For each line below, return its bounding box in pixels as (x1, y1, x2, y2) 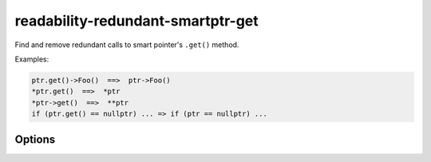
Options (14, 132, 56, 146)
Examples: (14, 54, 49, 64)
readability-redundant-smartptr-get (14, 12, 259, 30)
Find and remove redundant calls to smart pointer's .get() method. (14, 40, 239, 49)
